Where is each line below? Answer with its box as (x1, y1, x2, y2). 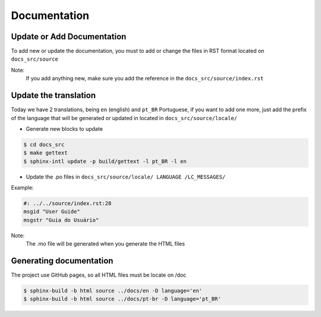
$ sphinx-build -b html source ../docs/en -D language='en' (23, 287, 203, 294)
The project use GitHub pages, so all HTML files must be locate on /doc (11, 271, 187, 279)
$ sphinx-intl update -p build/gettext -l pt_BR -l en (23, 158, 187, 165)
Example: (11, 184, 34, 192)
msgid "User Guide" (23, 208, 80, 215)
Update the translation (11, 90, 96, 101)
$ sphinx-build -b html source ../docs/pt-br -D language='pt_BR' (23, 296, 221, 303)
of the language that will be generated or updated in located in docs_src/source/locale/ (11, 114, 238, 121)
